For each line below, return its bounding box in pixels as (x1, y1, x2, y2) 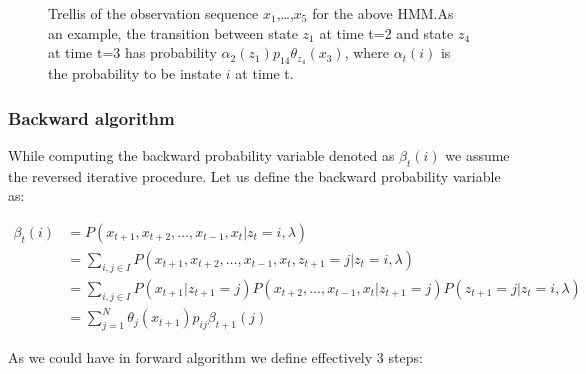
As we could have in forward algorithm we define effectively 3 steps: (8, 346, 423, 367)
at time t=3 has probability (48, 42, 217, 63)
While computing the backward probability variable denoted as (8, 144, 395, 165)
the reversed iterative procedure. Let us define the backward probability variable (8, 165, 501, 186)
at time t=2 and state (319, 22, 454, 43)
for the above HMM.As (312, 3, 454, 23)
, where (344, 42, 390, 63)
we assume (445, 144, 510, 165)
